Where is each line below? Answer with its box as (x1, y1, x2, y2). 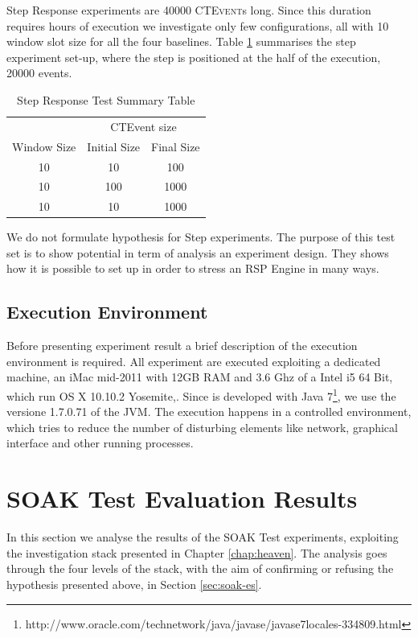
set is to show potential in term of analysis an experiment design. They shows (6, 244, 389, 261)
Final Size (151, 138, 200, 154)
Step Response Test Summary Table (17, 91, 195, 108)
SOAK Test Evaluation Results (6, 482, 358, 515)
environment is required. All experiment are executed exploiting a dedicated (6, 352, 381, 369)
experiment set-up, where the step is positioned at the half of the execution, (6, 48, 381, 65)
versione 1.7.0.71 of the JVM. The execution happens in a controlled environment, (6, 403, 412, 420)
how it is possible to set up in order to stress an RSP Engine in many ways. (6, 260, 379, 277)
